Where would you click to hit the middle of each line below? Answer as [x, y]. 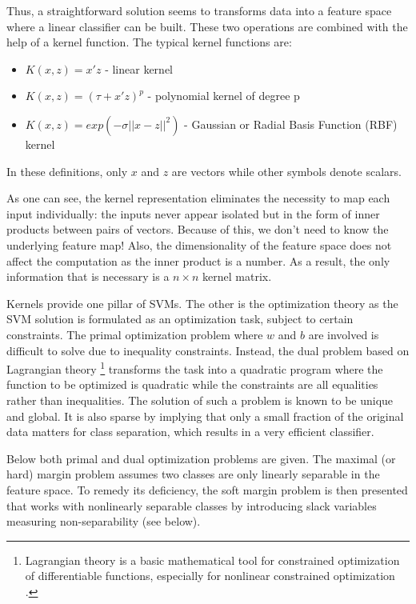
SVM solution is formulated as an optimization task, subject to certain [180, 319]
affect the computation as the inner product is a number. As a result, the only [198, 260]
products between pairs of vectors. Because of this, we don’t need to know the [198, 229]
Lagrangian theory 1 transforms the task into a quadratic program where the [195, 368]
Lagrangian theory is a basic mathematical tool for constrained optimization [212, 560]
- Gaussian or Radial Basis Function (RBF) [291, 124]
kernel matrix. [237, 276]
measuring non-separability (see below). [104, 521]
